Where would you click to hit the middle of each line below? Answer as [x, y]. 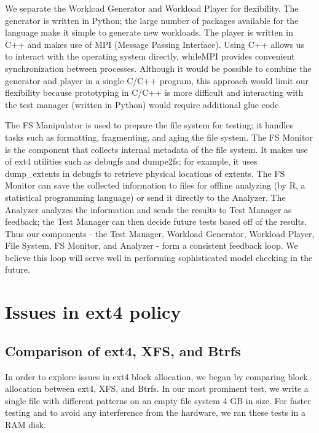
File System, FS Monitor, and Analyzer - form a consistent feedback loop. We [152, 245]
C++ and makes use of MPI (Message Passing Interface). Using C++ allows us [155, 44]
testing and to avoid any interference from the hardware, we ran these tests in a [155, 412]
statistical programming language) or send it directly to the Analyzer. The [145, 197]
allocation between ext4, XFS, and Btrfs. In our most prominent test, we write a [157, 388]
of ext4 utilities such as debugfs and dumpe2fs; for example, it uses [131, 161]
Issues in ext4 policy [93, 312]
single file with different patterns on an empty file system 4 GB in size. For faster [158, 400]
